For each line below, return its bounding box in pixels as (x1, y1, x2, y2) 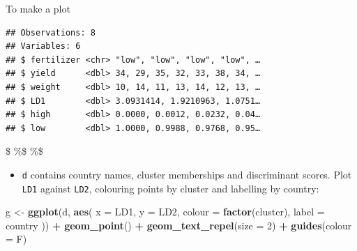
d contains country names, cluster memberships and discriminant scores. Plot (22, 167, 352, 181)
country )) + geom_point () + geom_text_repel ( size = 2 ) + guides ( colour (6, 218, 352, 232)
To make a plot (6, 1, 70, 15)
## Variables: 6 (6, 41, 81, 52)
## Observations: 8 (6, 27, 96, 38)
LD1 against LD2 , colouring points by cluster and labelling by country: (22, 181, 319, 195)
